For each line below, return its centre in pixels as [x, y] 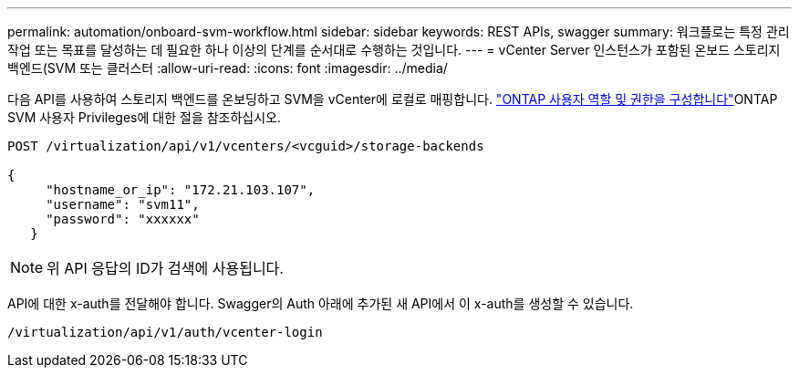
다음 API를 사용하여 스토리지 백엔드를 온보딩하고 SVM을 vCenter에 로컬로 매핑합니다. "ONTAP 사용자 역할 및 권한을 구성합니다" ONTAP [393, 99]
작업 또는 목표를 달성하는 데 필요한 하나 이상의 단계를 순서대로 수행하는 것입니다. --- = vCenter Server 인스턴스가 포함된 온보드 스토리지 [394, 50]
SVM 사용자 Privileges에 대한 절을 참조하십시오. [145, 117]
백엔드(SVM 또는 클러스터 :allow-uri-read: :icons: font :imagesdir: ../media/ [228, 68]
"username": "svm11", [123, 204]
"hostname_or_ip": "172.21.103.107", [181, 190]
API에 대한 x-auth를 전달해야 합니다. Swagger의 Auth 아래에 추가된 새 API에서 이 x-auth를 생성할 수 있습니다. [321, 303]
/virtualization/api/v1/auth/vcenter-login [165, 332]
